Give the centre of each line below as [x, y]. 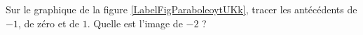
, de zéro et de [49, 23]
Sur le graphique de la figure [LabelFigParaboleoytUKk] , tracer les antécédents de [181, 9]
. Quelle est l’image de [135, 23]
